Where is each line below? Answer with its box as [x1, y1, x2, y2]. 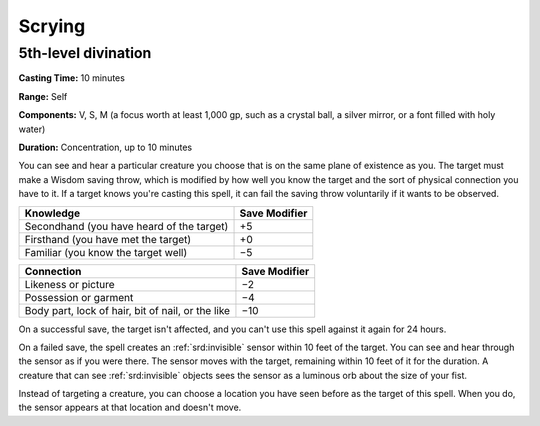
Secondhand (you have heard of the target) [24, 219, 229, 233]
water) [18, 123, 46, 135]
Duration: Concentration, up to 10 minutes [18, 141, 193, 153]
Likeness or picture [24, 277, 115, 291]
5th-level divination [18, 44, 152, 62]
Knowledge [24, 206, 80, 220]
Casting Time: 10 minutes [18, 72, 125, 84]
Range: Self [18, 90, 68, 102]
